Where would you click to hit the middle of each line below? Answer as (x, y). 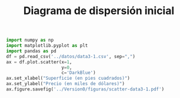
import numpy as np (30, 40)
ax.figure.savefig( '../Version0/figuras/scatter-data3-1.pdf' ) (85, 89)
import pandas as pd (31, 51)
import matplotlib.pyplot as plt (47, 46)
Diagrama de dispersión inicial (99, 11)
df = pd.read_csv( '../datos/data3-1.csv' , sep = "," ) (71, 56)
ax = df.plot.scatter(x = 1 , (39, 62)
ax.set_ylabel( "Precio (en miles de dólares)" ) (66, 84)
